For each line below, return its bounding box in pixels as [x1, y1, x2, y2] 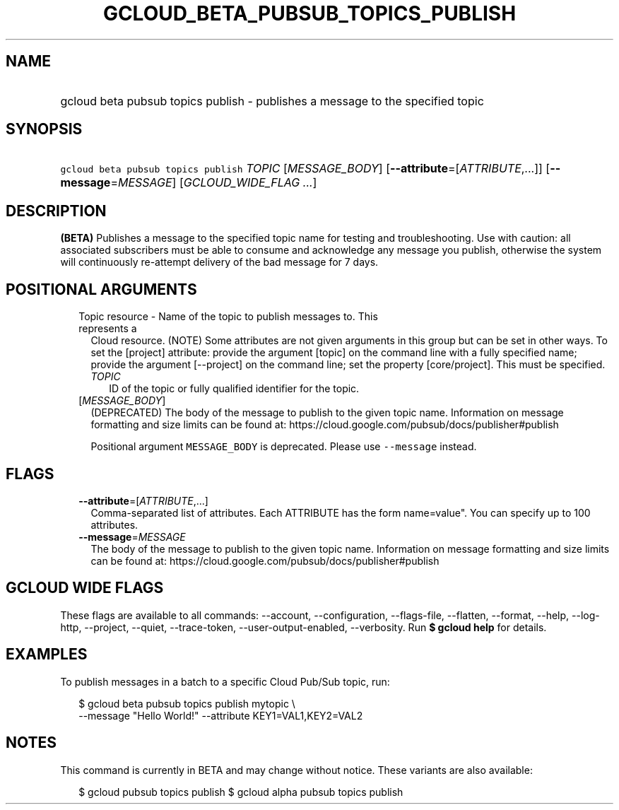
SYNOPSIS [6, 120, 83, 139]
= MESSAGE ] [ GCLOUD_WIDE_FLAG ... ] [110, 175, 317, 190]
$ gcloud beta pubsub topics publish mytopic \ [78, 697, 295, 710]
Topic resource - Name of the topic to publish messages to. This [78, 310, 378, 323]
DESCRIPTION [6, 201, 107, 220]
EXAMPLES [6, 645, 88, 664]
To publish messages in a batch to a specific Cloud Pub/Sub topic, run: [60, 675, 390, 688]
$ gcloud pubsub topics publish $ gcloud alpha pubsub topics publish [78, 785, 403, 798]
